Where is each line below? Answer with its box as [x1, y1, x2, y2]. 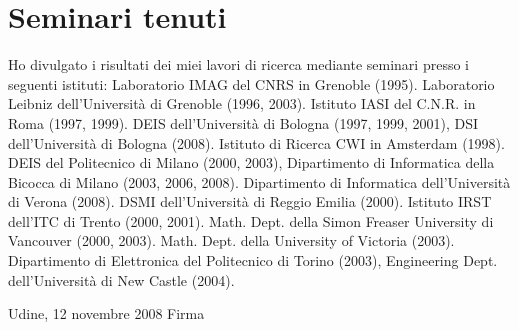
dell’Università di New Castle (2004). [8, 269, 235, 290]
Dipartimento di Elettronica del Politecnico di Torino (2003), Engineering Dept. [8, 250, 498, 271]
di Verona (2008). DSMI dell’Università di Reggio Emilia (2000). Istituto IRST [8, 191, 492, 212]
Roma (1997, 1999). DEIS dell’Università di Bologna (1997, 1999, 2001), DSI [8, 112, 479, 133]
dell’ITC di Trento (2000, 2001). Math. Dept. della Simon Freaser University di [8, 210, 494, 231]
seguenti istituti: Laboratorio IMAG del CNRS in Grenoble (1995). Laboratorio [8, 73, 495, 94]
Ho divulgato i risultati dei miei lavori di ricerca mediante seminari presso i [8, 54, 469, 75]
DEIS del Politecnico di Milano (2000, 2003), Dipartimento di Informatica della [8, 152, 495, 173]
